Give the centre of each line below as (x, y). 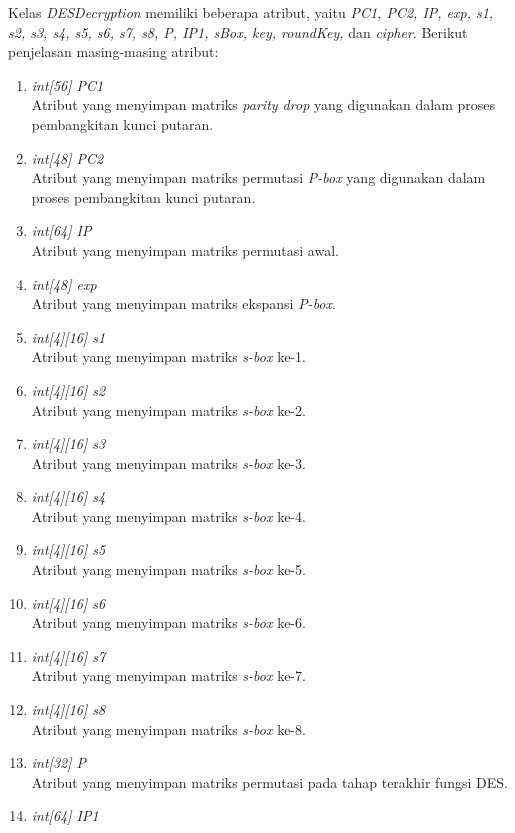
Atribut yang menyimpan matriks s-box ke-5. (168, 569)
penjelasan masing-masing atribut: (113, 51)
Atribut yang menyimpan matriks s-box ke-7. (168, 675)
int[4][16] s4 (68, 496)
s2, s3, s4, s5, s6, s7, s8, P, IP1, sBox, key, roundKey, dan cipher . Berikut (238, 31)
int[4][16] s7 (68, 655)
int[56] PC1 (67, 84)
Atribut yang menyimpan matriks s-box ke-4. (168, 515)
